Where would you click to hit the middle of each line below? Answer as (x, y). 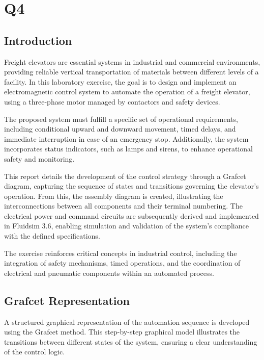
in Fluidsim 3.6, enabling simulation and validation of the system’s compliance (126, 226)
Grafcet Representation (67, 300)
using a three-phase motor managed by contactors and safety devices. (112, 101)
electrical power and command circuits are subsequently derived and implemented (131, 215)
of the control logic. (35, 352)
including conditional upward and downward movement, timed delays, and (120, 129)
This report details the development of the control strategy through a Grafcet (125, 176)
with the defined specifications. (52, 236)
